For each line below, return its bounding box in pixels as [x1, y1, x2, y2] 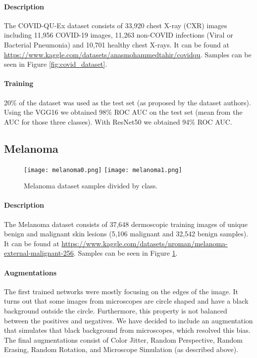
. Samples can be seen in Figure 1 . [73, 248, 178, 258]
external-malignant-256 [4, 248, 74, 258]
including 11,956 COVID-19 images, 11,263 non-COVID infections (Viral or [4, 30, 233, 40]
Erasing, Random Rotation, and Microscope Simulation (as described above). [4, 344, 239, 355]
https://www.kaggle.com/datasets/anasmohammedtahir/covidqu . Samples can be [4, 49, 252, 59]
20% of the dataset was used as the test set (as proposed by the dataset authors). [4, 97, 251, 107]
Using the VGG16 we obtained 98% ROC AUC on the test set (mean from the [4, 107, 243, 117]
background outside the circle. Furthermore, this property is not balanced [4, 305, 227, 315]
